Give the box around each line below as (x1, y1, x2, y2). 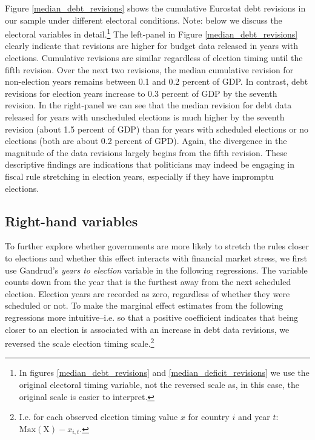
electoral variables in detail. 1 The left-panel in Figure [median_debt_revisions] (5, 26, 298, 40)
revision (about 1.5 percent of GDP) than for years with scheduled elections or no (5, 122, 309, 135)
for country (188, 410, 230, 423)
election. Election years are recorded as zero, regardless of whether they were (5, 287, 290, 300)
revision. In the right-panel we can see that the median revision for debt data (5, 99, 292, 111)
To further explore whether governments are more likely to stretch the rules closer (5, 240, 309, 252)
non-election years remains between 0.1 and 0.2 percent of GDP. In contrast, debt (5, 75, 308, 88)
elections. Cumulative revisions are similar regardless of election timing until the (5, 51, 303, 64)
